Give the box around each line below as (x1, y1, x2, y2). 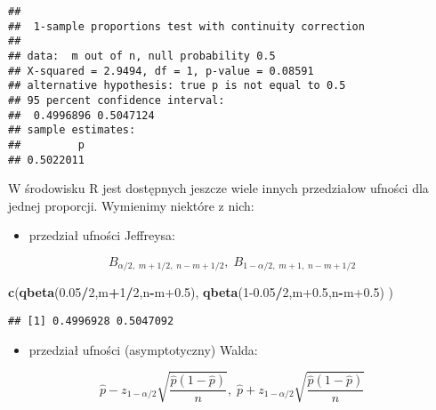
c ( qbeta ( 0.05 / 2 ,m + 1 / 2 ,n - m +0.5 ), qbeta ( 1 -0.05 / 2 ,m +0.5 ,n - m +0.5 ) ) (8, 283, 393, 301)
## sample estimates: (8, 124, 136, 137)
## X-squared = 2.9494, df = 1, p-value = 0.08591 (8, 64, 314, 77)
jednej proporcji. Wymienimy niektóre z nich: (8, 196, 254, 214)
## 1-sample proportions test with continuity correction (8, 20, 365, 33)
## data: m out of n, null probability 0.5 (8, 49, 276, 62)
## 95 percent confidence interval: (8, 93, 225, 107)
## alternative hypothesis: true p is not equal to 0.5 (8, 79, 346, 92)
